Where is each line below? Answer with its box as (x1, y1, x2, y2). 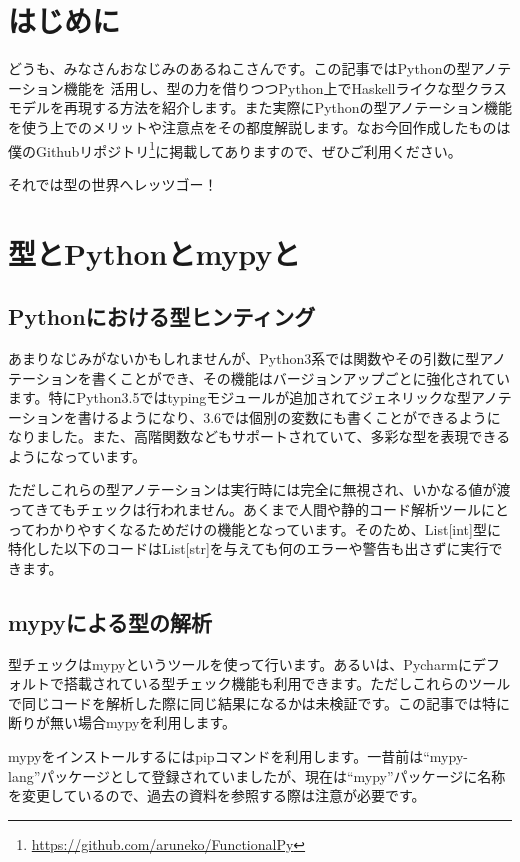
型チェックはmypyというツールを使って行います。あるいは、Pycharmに (8, 653, 473, 674)
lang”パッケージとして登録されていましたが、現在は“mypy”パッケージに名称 (8, 765, 506, 786)
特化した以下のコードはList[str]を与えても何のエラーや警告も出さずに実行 (8, 538, 489, 559)
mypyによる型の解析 (8, 606, 213, 637)
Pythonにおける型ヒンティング (8, 301, 316, 332)
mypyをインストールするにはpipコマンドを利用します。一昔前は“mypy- (8, 746, 468, 767)
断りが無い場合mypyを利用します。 (8, 712, 237, 733)
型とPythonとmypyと (8, 232, 301, 273)
